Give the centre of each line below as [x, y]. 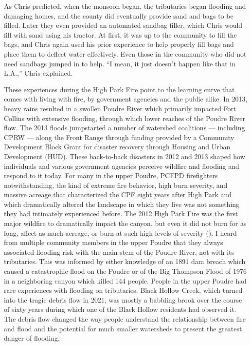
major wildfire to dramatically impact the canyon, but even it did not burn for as [125, 223]
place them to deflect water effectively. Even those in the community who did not [125, 53]
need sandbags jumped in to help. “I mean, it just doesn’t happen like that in [120, 63]
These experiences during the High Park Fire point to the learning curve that [119, 89]
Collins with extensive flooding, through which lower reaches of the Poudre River [125, 118]
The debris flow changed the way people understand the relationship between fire [125, 319]
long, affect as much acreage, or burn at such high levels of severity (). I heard [120, 233]
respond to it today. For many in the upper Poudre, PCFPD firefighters [111, 175]
